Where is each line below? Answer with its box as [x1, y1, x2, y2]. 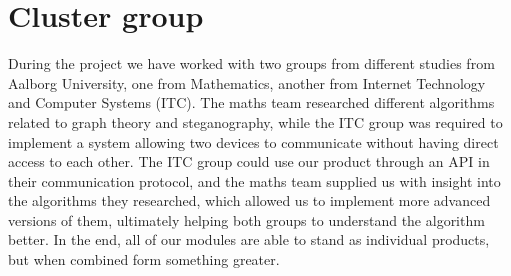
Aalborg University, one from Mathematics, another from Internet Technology [8, 72, 486, 93]
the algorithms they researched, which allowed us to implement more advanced [8, 190, 491, 211]
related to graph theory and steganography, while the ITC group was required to [8, 111, 503, 132]
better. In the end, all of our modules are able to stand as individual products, [8, 229, 490, 250]
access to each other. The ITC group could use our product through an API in [8, 151, 490, 172]
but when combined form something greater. [8, 249, 280, 270]
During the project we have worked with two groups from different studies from [8, 53, 495, 74]
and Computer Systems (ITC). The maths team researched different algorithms [8, 92, 495, 113]
